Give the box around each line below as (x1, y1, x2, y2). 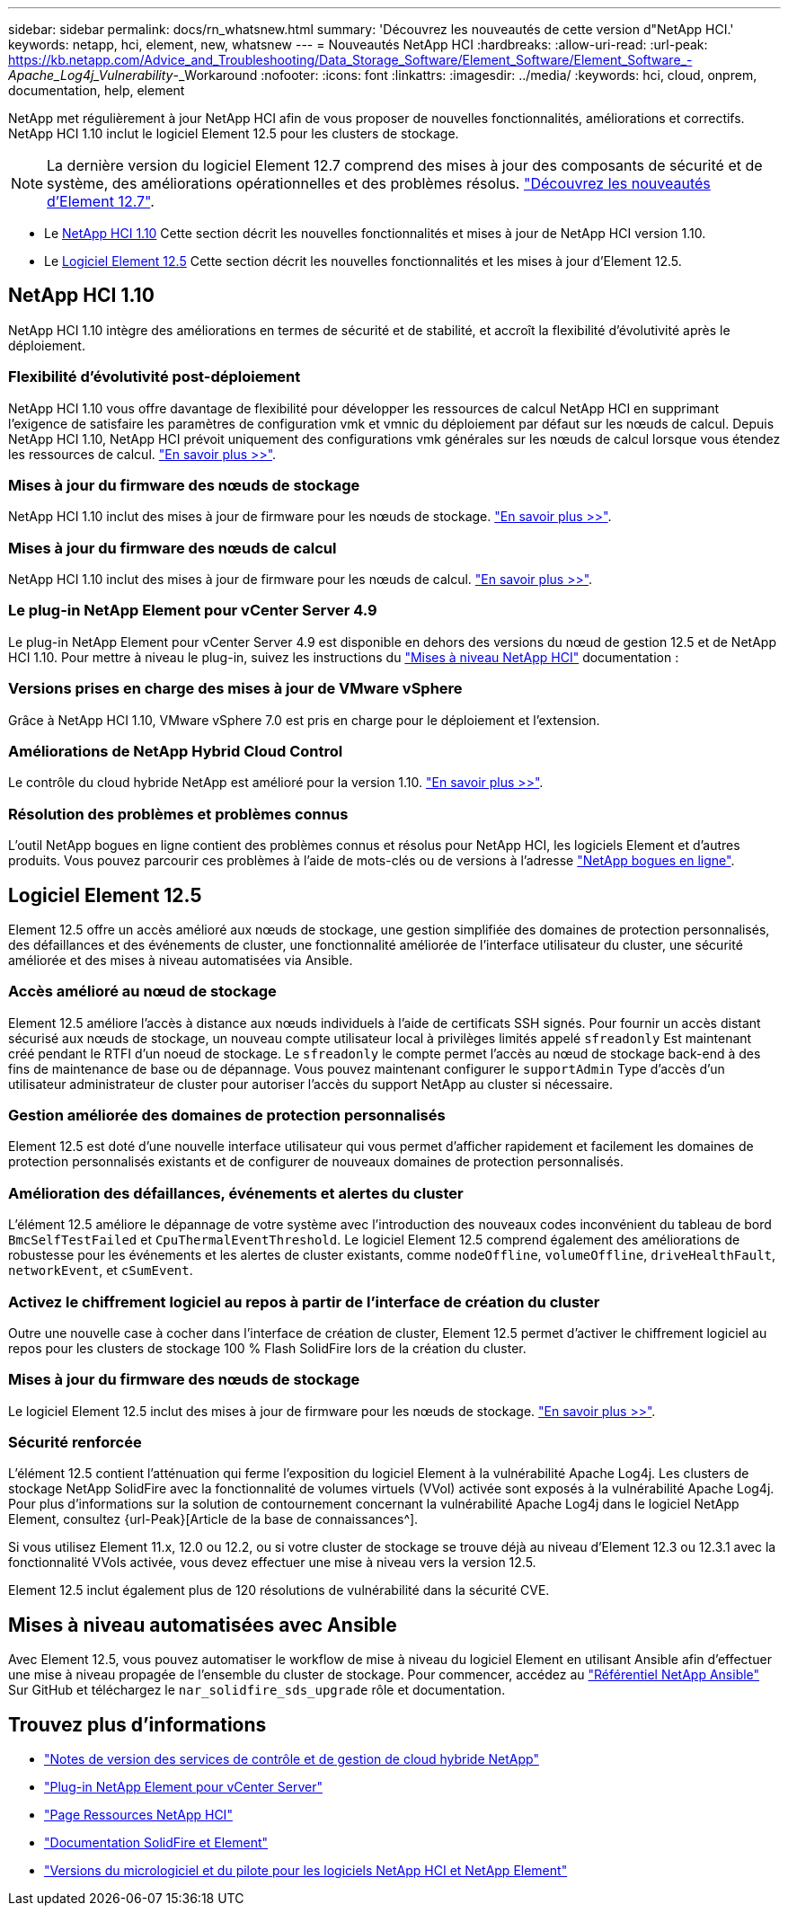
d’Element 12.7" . (47, 192, 155, 210)
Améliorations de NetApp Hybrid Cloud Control (8, 741, 343, 760)
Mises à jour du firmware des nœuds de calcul (8, 538, 337, 557)
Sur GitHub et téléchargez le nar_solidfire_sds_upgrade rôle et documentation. (8, 1682, 506, 1698)
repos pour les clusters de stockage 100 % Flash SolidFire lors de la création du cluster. (8, 1340, 527, 1356)
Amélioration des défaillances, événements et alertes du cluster (8, 1183, 464, 1202)
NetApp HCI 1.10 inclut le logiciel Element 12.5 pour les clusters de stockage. (8, 126, 459, 141)
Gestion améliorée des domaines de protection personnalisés (8, 1106, 446, 1125)
